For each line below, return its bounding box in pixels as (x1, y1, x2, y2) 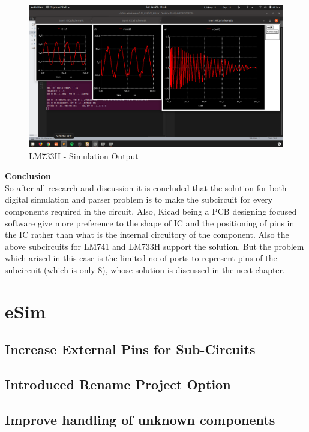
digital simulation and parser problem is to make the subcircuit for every (5, 193, 273, 206)
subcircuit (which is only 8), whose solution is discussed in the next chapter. (5, 264, 285, 276)
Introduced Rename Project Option (5, 375, 231, 394)
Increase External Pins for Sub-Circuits (5, 340, 256, 358)
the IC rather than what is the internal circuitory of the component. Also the (5, 228, 289, 241)
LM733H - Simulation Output (29, 149, 139, 162)
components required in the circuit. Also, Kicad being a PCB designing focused (5, 205, 297, 217)
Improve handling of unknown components (5, 410, 275, 428)
